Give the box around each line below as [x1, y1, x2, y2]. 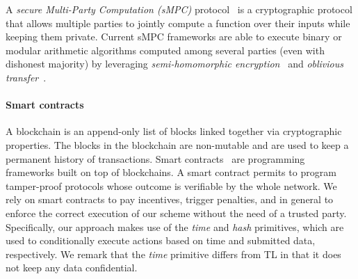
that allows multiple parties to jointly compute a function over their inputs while [6, 15, 350, 30]
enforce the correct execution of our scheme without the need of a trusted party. [6, 205, 347, 220]
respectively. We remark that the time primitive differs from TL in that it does [6, 246, 341, 261]
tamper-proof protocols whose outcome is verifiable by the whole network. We [6, 178, 337, 193]
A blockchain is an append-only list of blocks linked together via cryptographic [6, 124, 342, 138]
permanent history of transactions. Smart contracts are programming [6, 151, 305, 166]
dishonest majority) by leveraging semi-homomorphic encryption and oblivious [6, 56, 343, 71]
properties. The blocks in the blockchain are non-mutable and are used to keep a [6, 137, 349, 152]
